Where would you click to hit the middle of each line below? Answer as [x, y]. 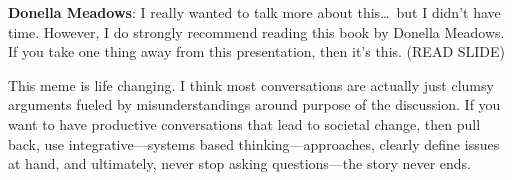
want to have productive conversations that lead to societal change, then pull [244, 123]
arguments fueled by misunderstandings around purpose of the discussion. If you [254, 104]
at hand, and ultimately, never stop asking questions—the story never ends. [239, 163]
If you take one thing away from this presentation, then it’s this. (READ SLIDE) [257, 51]
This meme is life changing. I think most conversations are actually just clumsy [251, 84]
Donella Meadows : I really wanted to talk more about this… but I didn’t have [254, 12]
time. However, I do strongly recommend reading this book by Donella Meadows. [256, 31]
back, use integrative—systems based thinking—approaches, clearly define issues [254, 143]
